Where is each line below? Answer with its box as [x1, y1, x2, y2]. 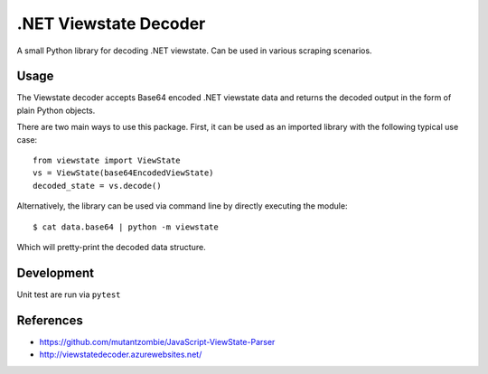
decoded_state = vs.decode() [33, 181, 162, 191]
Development [16, 265, 95, 280]
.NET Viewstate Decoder [16, 14, 206, 33]
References [16, 313, 83, 328]
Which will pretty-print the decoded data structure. [16, 241, 207, 252]
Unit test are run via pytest [16, 289, 121, 300]
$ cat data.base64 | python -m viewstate [33, 221, 219, 232]
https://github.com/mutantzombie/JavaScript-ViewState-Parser [39, 336, 276, 347]
